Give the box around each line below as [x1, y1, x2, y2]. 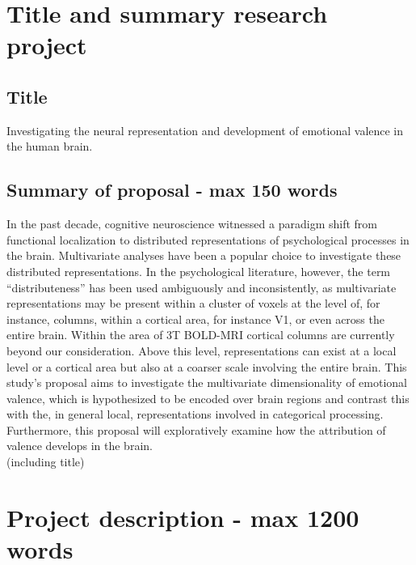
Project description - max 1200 [6, 500, 359, 533]
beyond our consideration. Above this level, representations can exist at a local [6, 342, 397, 359]
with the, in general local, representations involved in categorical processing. [6, 406, 384, 423]
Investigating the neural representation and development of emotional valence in [6, 121, 404, 138]
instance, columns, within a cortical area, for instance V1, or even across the [6, 310, 384, 327]
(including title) [6, 453, 85, 470]
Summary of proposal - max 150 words [6, 177, 338, 202]
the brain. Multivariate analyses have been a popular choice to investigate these [6, 247, 401, 264]
